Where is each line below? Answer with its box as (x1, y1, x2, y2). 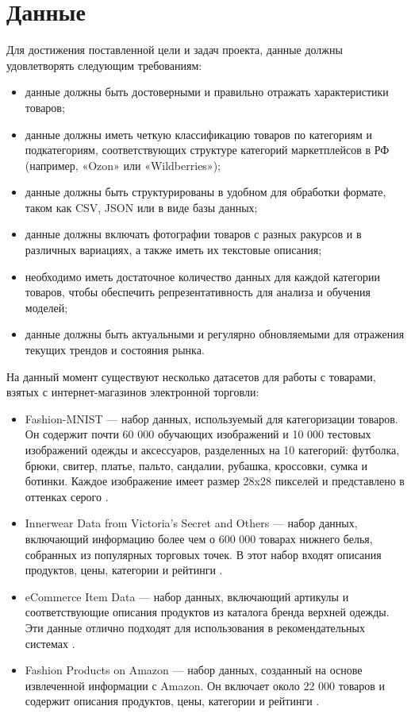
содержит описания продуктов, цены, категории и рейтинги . (25, 693, 320, 709)
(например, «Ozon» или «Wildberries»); (25, 156, 221, 173)
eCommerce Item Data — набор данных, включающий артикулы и (25, 588, 349, 604)
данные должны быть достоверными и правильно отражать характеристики (25, 83, 389, 100)
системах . (25, 635, 75, 651)
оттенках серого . (25, 488, 109, 504)
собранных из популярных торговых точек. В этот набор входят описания (25, 546, 382, 562)
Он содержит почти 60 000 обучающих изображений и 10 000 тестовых (25, 426, 371, 442)
